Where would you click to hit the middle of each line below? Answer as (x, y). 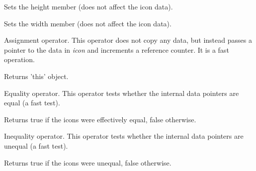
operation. (19, 59)
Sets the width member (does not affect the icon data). (88, 23)
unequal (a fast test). (36, 145)
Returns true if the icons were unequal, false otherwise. (88, 162)
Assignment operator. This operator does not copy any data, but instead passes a (128, 40)
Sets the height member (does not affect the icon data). (88, 6)
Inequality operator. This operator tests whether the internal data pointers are (124, 136)
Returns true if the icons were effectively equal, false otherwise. (100, 119)
